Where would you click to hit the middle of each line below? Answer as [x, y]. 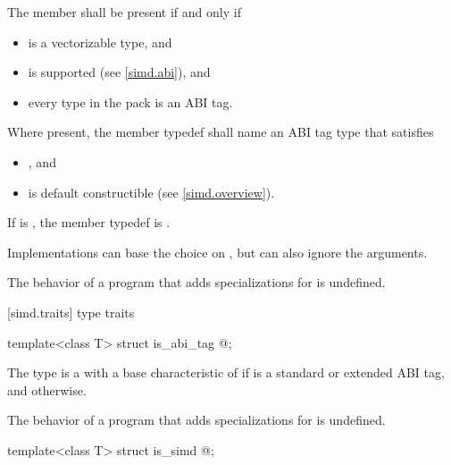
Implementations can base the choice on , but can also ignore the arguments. [217, 252]
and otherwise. [47, 389]
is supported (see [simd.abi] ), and [119, 72]
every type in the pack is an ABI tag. [130, 101]
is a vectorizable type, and [100, 42]
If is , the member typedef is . [89, 222]
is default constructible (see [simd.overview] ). [151, 192]
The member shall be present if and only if [124, 12]
